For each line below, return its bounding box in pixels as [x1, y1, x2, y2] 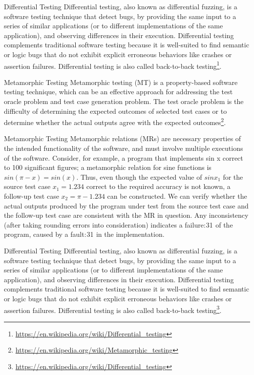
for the [223, 171, 243, 182]
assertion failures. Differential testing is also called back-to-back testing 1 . [4, 59, 222, 71]
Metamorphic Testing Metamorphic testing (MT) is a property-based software [4, 77, 238, 87]
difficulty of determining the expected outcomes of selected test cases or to [4, 105, 227, 116]
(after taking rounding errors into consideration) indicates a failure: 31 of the [4, 219, 233, 229]
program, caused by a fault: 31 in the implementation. [4, 229, 165, 239]
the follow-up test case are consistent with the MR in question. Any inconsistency [4, 210, 249, 220]
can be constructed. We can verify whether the [107, 191, 247, 201]
